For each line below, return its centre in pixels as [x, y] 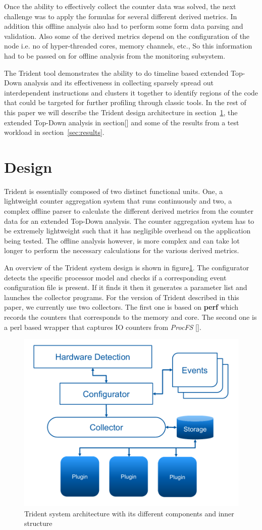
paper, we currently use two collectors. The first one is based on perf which [121, 307]
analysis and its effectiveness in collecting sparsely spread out [119, 83]
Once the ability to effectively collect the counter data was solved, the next [120, 6]
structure [38, 523]
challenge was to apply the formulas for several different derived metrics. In [121, 16]
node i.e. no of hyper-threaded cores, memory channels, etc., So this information [128, 46]
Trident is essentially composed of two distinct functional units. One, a [114, 191]
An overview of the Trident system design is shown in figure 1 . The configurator [127, 267]
